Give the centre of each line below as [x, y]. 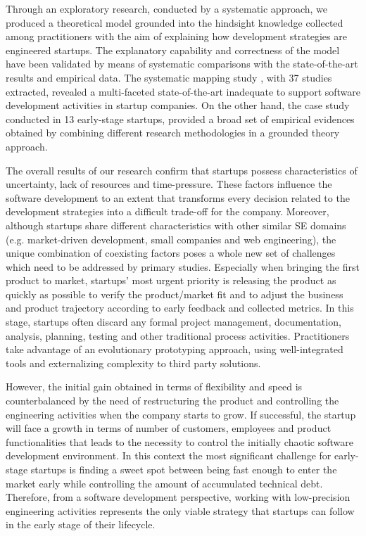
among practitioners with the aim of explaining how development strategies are [176, 36]
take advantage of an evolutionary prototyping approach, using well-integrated [175, 349]
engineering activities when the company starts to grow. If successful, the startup [181, 414]
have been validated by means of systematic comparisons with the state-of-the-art [182, 64]
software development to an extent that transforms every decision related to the [178, 197]
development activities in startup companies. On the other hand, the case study [178, 105]
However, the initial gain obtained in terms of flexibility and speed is [154, 387]
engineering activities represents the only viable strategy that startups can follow [180, 510]
